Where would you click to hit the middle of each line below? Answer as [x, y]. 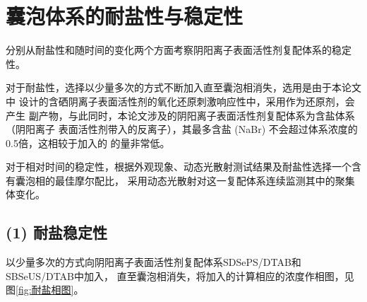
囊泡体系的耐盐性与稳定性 [125, 16]
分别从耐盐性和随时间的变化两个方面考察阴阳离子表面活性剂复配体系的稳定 [179, 50]
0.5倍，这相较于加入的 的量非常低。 [88, 143]
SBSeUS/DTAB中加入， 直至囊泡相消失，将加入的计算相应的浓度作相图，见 [180, 275]
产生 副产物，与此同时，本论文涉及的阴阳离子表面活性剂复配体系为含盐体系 [180, 115]
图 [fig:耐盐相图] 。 [45, 290]
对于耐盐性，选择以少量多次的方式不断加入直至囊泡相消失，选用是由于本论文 [183, 87]
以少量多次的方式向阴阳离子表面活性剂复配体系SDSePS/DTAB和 [154, 262]
